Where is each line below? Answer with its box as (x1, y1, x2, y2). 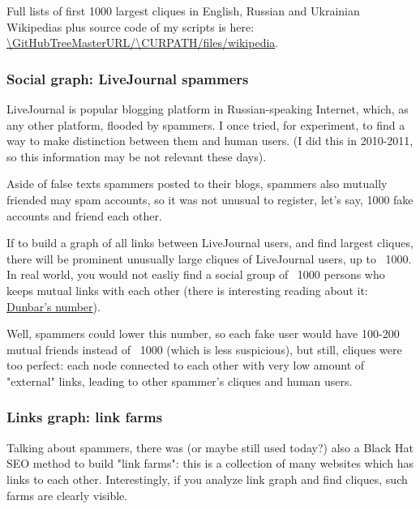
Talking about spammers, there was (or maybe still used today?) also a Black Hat (6, 438, 414, 456)
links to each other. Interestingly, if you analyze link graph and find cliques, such (6, 470, 408, 487)
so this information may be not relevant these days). (6, 148, 267, 165)
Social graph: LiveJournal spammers (6, 68, 249, 88)
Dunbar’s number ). (6, 297, 101, 314)
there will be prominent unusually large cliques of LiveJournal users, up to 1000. (6, 250, 412, 267)
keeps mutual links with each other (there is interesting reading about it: (6, 281, 368, 298)
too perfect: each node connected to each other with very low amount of (6, 357, 365, 374)
